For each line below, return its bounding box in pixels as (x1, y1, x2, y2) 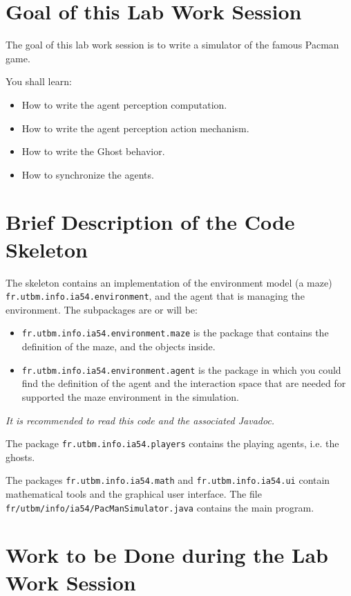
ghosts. (6, 449, 35, 464)
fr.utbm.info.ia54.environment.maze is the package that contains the (21, 325, 329, 340)
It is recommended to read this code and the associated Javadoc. (6, 413, 275, 427)
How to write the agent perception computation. (21, 97, 227, 111)
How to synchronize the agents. (21, 167, 154, 181)
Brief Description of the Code (6, 208, 295, 236)
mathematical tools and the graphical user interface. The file (6, 487, 262, 501)
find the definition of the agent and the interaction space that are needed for (21, 376, 346, 390)
